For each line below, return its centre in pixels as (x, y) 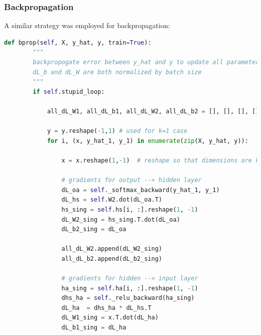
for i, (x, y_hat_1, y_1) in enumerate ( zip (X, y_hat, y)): (148, 141)
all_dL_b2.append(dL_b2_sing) (112, 259)
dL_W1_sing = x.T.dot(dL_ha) (110, 318)
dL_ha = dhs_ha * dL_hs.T (106, 308)
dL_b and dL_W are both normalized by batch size (117, 72)
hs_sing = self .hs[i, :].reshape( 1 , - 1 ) (130, 209)
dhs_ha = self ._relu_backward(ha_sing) (128, 298)
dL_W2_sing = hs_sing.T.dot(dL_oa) (121, 219)
